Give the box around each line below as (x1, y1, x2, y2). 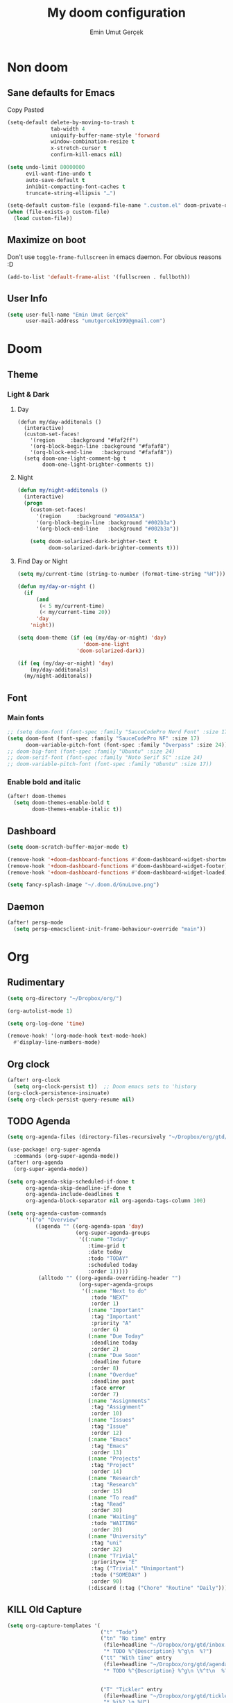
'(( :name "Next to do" (81, 1287, 148, 1295)
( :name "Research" (87, 1474, 141, 1482)
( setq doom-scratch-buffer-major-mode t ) (7, 843, 129, 850)
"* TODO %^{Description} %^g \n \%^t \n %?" (103, 1667, 231, 1675)
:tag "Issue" (91, 1423, 129, 1430)
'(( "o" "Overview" (25, 1217, 79, 1224)
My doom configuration (47, 5, 186, 21)
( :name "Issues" (87, 1417, 135, 1424)
